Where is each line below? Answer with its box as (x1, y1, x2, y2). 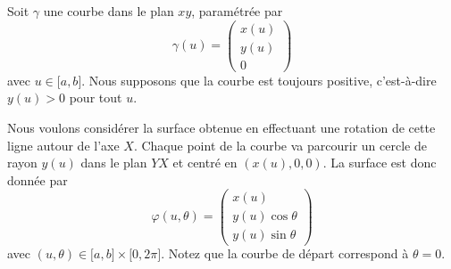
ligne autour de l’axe (7, 135, 120, 154)
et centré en (172, 153, 238, 172)
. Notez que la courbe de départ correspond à (161, 244, 409, 263)
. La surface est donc (322, 153, 437, 172)
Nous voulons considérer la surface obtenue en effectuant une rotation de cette (7, 118, 436, 136)
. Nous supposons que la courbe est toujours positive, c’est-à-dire (81, 70, 437, 89)
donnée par (7, 170, 68, 189)
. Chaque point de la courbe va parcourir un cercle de (133, 135, 427, 154)
